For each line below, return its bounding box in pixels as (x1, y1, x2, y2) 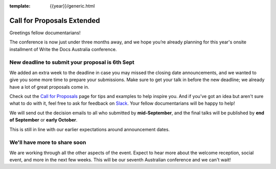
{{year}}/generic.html (50, 3, 95, 9)
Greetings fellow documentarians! (9, 30, 81, 36)
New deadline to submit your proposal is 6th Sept (9, 59, 135, 66)
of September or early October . (9, 117, 78, 123)
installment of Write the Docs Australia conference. (9, 46, 117, 52)
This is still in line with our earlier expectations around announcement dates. (9, 126, 170, 132)
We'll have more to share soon (9, 139, 86, 146)
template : (9, 3, 31, 9)
